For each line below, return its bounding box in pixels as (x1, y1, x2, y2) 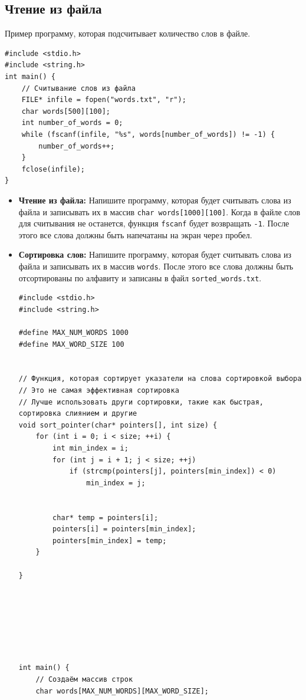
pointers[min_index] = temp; (52, 536, 167, 545)
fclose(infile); (21, 165, 85, 173)
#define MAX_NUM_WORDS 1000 (18, 328, 129, 337)
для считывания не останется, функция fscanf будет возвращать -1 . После (18, 217, 289, 229)
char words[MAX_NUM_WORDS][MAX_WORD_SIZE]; (35, 686, 209, 695)
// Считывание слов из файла (21, 84, 136, 93)
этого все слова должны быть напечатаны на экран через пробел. (18, 228, 252, 241)
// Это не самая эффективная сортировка (18, 386, 179, 395)
